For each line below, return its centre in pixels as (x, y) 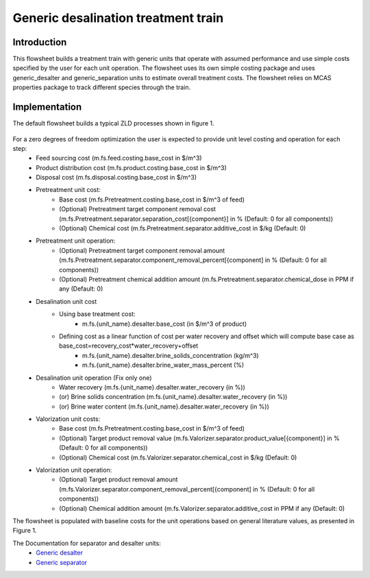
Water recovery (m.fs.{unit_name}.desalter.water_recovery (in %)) (152, 387)
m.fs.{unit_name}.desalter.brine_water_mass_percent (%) (163, 365)
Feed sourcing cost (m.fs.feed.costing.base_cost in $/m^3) (119, 158)
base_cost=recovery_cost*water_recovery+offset (129, 346)
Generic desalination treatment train (118, 18)
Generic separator (62, 562)
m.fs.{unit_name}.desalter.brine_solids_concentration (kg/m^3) (171, 355)
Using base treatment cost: (98, 314)
